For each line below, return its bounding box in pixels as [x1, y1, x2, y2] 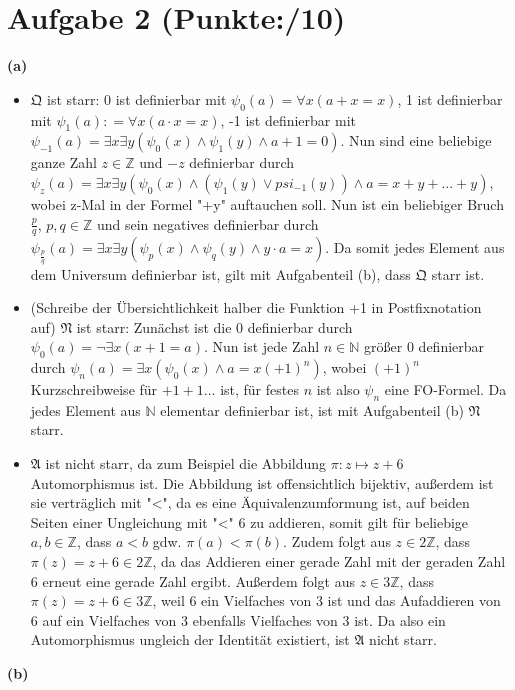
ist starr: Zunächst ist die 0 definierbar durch [76, 316, 353, 337]
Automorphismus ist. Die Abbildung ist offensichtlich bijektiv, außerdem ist [30, 472, 494, 493]
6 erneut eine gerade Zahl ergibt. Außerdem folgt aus [30, 570, 355, 591]
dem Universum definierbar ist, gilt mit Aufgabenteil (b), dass [30, 263, 411, 284]
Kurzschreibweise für [30, 379, 158, 400]
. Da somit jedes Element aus [325, 237, 505, 258]
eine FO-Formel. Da [384, 379, 507, 400]
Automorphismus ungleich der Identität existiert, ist [30, 629, 350, 650]
